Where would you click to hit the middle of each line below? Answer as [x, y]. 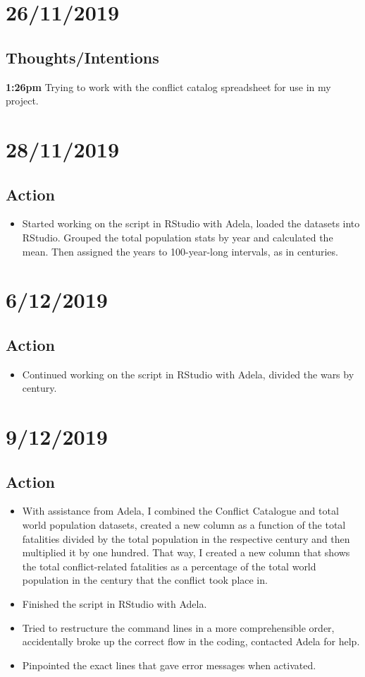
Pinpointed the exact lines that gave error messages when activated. [169, 665]
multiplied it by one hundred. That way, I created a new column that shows [186, 552]
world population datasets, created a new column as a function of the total [184, 525]
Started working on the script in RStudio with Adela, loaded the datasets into [191, 223]
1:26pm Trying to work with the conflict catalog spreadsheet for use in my [168, 86]
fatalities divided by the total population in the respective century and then [186, 538]
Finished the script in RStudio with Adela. [115, 604]
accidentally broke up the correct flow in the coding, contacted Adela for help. [191, 641]
